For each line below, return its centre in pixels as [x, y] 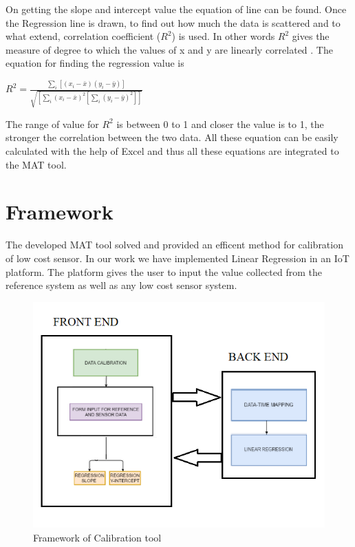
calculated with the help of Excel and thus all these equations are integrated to [172, 151]
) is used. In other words [223, 36]
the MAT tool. [36, 164]
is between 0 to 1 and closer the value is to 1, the [220, 124]
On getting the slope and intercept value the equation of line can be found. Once [176, 9]
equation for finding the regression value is [95, 63]
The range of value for [52, 124]
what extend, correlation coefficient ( [83, 36]
